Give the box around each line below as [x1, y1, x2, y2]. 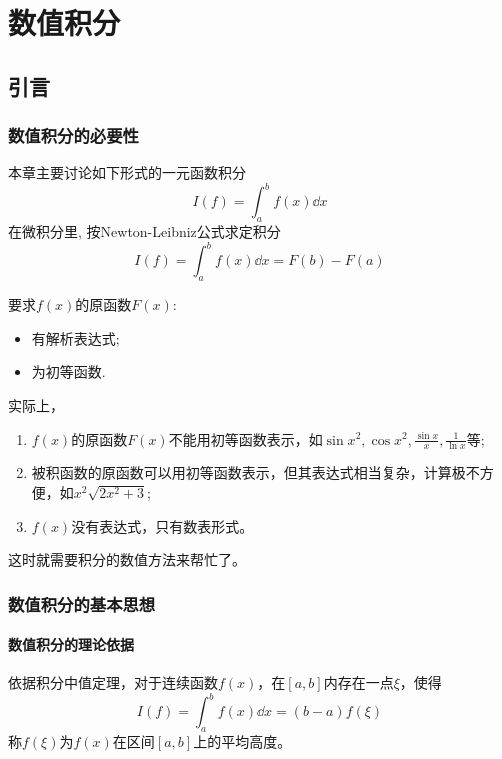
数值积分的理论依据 [8, 634, 134, 655]
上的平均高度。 [193, 731, 292, 752]
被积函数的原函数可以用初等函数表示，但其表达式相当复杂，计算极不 [31, 462, 480, 483]
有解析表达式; [31, 327, 120, 348]
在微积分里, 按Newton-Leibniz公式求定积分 [8, 221, 281, 242]
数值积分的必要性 [8, 123, 139, 148]
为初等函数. [31, 361, 106, 382]
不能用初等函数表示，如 [168, 428, 323, 449]
